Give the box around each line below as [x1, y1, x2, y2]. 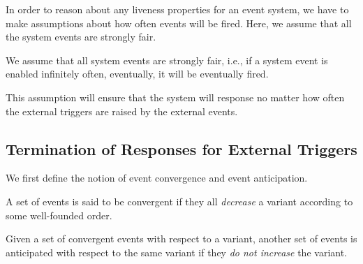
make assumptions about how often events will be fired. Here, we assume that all [6, 15, 352, 30]
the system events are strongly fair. [6, 29, 156, 44]
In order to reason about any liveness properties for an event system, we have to [6, 2, 349, 16]
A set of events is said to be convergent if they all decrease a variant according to [6, 193, 353, 208]
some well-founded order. [6, 207, 112, 222]
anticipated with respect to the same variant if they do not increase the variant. [6, 244, 348, 259]
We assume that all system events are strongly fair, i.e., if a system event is [6, 52, 328, 67]
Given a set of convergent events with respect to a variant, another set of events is [6, 231, 357, 246]
